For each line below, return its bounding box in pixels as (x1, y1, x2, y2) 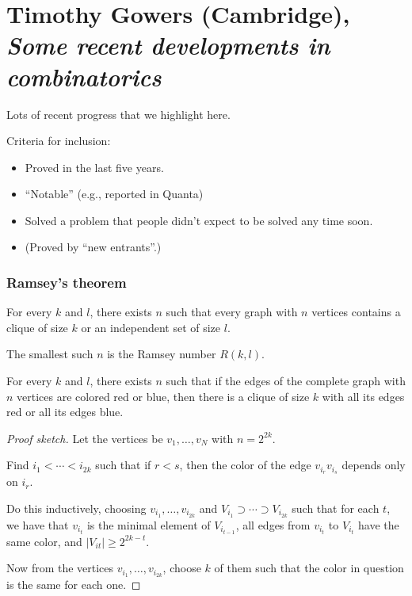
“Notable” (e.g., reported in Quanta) (25, 185, 204, 202)
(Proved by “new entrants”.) (25, 239, 162, 255)
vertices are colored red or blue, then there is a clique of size (17, 388, 310, 404)
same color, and (6, 533, 82, 549)
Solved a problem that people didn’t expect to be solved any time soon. (25, 212, 373, 228)
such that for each (292, 499, 380, 516)
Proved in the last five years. (25, 159, 164, 175)
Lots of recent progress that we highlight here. (6, 105, 231, 122)
